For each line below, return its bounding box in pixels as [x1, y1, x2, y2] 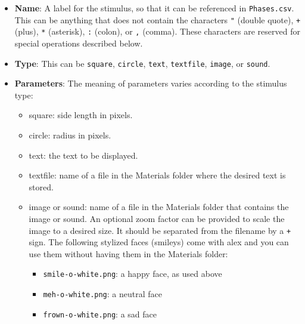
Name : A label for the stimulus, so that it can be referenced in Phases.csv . [14, 2, 294, 14]
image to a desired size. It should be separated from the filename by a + [29, 224, 291, 236]
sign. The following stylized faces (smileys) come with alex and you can [29, 236, 289, 248]
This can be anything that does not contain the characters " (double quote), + [14, 13, 301, 26]
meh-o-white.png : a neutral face [43, 288, 162, 300]
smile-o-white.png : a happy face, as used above [43, 267, 222, 280]
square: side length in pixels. [29, 109, 133, 121]
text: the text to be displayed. [29, 149, 138, 161]
